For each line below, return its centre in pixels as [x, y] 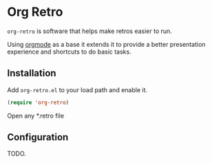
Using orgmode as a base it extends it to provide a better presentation [106, 44]
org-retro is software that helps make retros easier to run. [89, 31]
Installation [32, 73]
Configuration [38, 137]
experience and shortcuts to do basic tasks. [70, 52]
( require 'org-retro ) [38, 102]
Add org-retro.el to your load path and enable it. [77, 89]
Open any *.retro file [35, 116]
